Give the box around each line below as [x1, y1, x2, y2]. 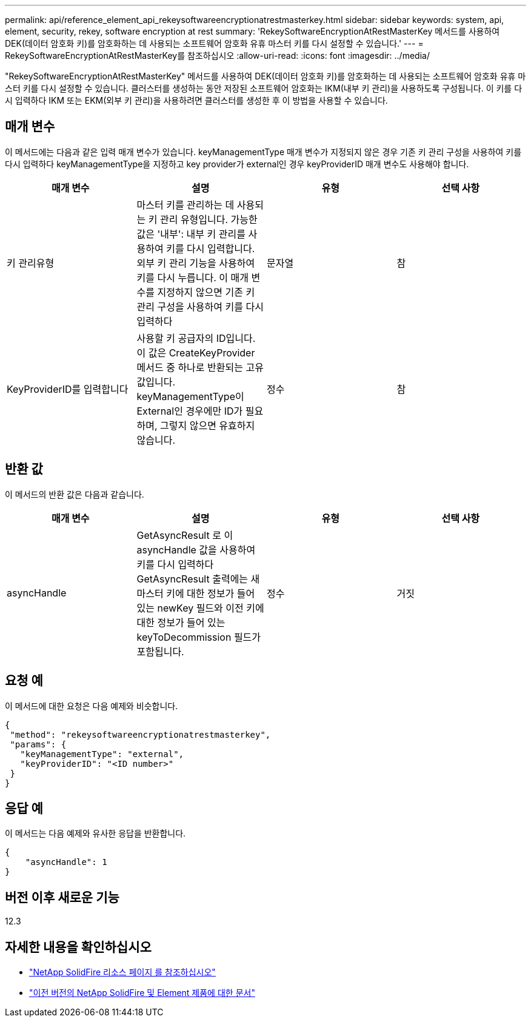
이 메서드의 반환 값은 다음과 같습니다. [5, 489, 144, 499]
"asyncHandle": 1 [25, 857, 107, 867]
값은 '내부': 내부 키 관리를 [136, 227, 245, 240]
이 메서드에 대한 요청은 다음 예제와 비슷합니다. [5, 700, 178, 711]
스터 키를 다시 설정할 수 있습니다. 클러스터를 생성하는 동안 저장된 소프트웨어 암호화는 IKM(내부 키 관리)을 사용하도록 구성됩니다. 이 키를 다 [5, 83, 523, 93]
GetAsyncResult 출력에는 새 [136, 572, 260, 585]
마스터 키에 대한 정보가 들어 [136, 587, 255, 600]
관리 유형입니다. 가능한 [159, 213, 258, 225]
